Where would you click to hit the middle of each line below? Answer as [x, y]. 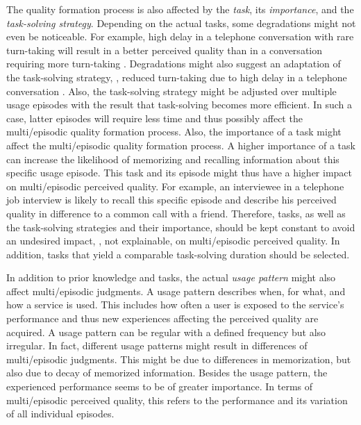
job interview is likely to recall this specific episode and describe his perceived [171, 200]
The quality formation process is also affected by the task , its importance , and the [180, 9]
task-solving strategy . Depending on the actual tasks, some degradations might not [181, 23]
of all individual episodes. [60, 414]
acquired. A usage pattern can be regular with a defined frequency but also [166, 332]
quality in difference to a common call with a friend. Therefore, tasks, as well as [176, 213]
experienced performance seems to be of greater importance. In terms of [160, 386]
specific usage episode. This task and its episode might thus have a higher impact [179, 173]
